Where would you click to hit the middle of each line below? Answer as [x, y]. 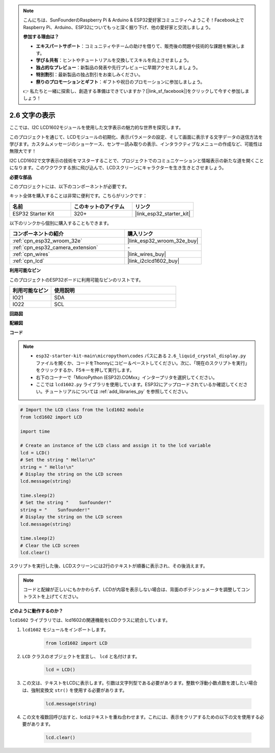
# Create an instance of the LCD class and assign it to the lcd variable [116, 446]
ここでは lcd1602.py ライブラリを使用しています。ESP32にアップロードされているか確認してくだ [140, 385]
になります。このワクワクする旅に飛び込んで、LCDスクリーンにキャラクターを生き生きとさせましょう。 [118, 168]
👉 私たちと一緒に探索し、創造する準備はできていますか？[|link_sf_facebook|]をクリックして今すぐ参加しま [136, 91]
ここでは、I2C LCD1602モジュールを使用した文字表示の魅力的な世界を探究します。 [96, 128]
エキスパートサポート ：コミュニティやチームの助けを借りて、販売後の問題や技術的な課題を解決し [138, 46]
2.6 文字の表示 [32, 116]
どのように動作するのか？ [36, 611]
